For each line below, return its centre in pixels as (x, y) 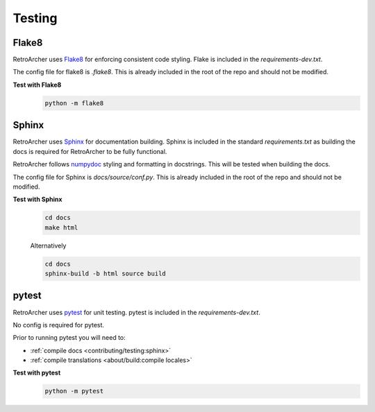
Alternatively (48, 246)
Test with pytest (37, 373)
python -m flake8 (74, 103)
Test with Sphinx (37, 199)
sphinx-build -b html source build (105, 274)
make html (61, 228)
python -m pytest (74, 391)
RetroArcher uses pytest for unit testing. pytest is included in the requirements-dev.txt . (136, 312)
